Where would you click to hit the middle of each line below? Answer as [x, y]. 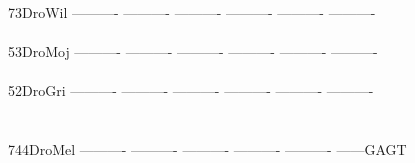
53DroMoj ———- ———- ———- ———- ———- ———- [193, 51]
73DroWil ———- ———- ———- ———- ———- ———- [192, 12]
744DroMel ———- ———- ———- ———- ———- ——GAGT [207, 149]
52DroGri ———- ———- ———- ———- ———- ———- [191, 90]
